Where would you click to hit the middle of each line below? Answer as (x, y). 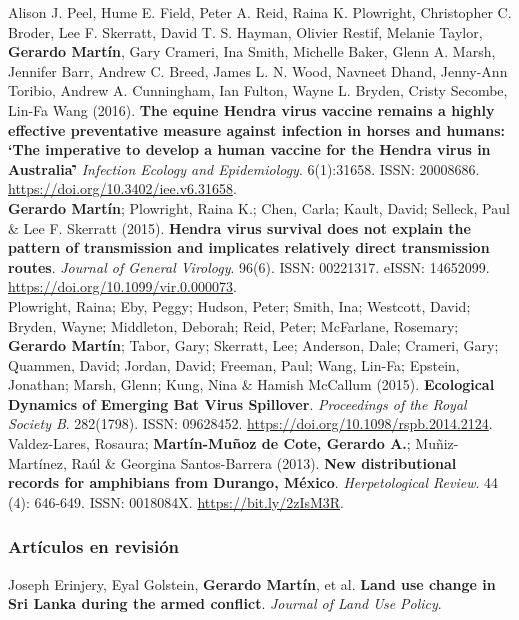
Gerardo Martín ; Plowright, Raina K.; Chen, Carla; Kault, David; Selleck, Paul (259, 207)
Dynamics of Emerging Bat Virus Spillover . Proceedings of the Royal (237, 403)
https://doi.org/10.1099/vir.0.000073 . (122, 286)
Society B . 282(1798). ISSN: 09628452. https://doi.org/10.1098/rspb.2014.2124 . (250, 423)
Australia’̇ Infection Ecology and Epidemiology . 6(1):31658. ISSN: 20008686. (244, 168)
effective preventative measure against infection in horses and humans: (257, 129)
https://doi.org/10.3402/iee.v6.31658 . (122, 188)
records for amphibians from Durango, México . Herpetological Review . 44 (253, 482)
